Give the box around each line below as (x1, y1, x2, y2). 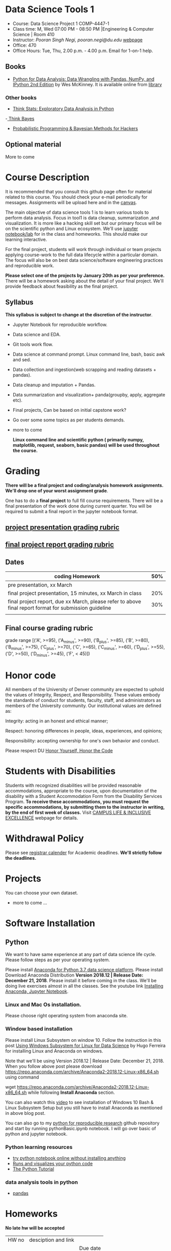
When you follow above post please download (5, 1063, 102, 1069)
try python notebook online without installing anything (12, 1155, 126, 1161)
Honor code (5, 669, 56, 681)
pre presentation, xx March (8, 582, 72, 589)
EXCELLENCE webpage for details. (5, 815, 78, 821)
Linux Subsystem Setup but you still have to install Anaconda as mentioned (5, 1105, 163, 1111)
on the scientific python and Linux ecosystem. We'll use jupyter (5, 226, 138, 232)
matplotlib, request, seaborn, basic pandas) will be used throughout (12, 442, 160, 448)
